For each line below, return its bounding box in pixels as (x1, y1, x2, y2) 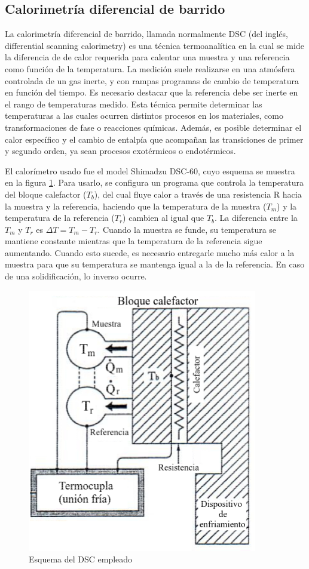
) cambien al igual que (123, 211, 204, 224)
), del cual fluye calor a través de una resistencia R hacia (94, 187, 302, 200)
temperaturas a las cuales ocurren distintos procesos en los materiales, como (5, 109, 283, 122)
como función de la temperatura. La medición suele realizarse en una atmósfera (5, 62, 295, 75)
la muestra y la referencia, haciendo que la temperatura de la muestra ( (5, 199, 267, 212)
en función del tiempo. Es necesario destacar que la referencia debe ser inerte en (5, 86, 298, 99)
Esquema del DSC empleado (29, 553, 133, 565)
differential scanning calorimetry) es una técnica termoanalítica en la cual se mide (5, 39, 304, 51)
